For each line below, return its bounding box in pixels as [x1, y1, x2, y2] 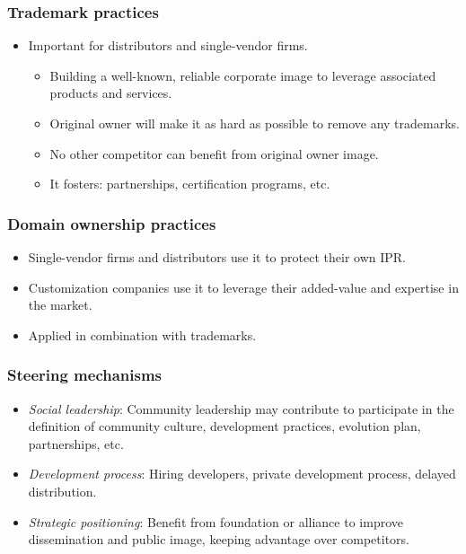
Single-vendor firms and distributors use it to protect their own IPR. [28, 248, 406, 266]
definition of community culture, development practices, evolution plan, [28, 417, 421, 435]
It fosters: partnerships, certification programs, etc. [49, 174, 330, 193]
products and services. [49, 84, 172, 102]
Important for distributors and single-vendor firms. [28, 36, 308, 55]
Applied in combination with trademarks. [28, 325, 257, 344]
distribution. [28, 481, 97, 500]
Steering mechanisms [7, 364, 163, 386]
